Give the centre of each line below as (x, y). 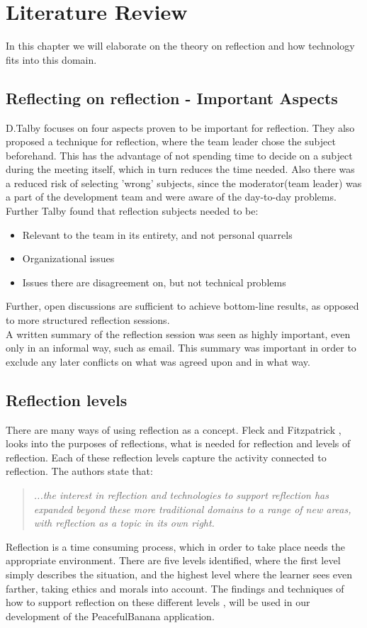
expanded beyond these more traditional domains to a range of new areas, (192, 509)
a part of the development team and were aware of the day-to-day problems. (171, 197)
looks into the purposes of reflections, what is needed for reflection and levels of (178, 443)
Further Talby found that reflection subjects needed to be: (132, 211)
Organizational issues (68, 258)
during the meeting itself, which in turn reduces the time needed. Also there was (180, 169)
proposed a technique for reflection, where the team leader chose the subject (171, 141)
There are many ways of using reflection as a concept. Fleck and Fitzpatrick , (174, 429)
